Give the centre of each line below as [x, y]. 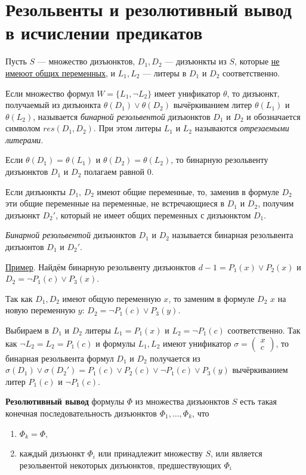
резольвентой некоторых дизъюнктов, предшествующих [120, 465]
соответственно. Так [264, 330]
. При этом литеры [127, 128]
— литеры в [165, 73]
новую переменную [41, 310]
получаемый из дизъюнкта [53, 105]
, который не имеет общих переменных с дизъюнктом [153, 215]
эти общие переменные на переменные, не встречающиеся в [115, 203]
